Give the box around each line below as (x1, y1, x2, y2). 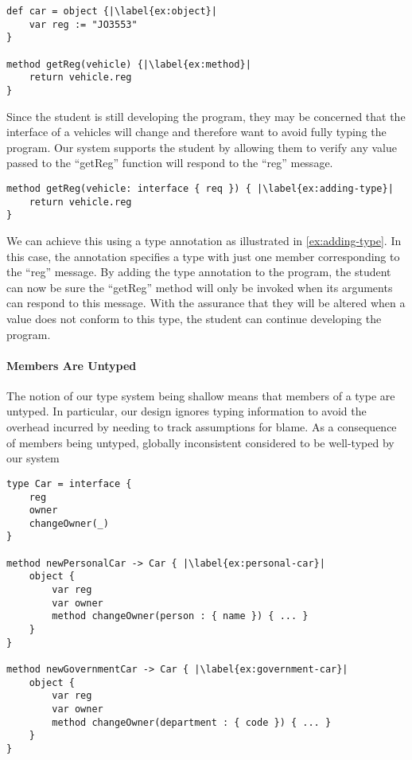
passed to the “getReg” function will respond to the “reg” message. (6, 154, 333, 171)
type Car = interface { (6, 477, 132, 489)
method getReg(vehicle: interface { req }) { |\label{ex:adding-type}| (6, 182, 394, 194)
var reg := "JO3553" (29, 18, 138, 30)
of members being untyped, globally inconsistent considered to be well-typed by (6, 434, 395, 450)
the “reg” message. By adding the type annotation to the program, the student (6, 263, 391, 280)
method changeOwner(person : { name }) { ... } (52, 610, 309, 622)
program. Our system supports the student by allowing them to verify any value (6, 138, 397, 155)
